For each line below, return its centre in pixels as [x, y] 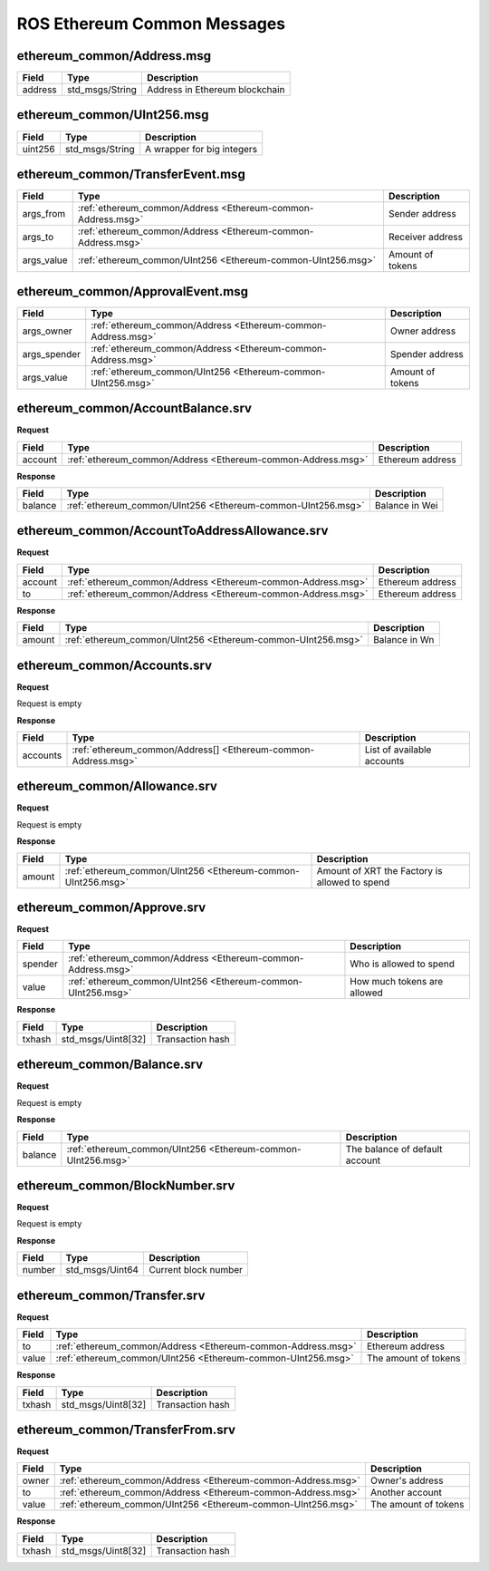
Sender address [422, 214]
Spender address [427, 354]
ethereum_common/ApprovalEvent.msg [133, 291]
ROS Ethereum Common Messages [151, 24]
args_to [38, 238]
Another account [406, 1493]
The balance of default [394, 1149]
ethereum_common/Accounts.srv [115, 665]
